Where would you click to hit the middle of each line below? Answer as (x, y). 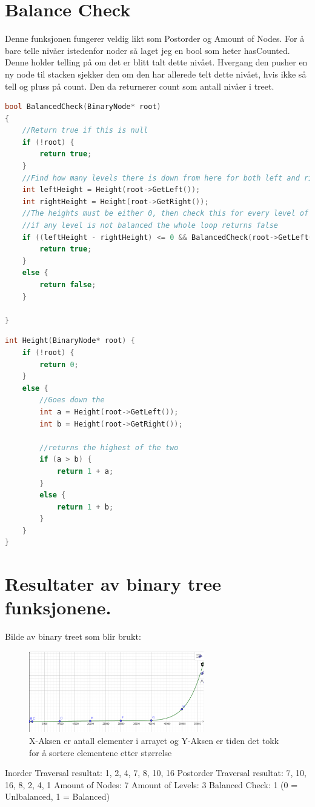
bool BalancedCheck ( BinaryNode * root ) (83, 107)
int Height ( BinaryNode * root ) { (70, 341)
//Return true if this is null (85, 131)
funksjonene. (58, 607)
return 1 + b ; (85, 507)
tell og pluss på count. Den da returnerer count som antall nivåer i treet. (140, 86)
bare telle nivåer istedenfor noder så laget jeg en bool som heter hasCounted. (148, 50)
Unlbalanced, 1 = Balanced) (57, 796)
